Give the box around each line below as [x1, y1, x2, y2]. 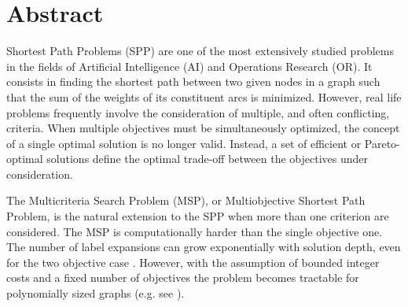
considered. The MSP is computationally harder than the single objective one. [6, 223, 383, 239]
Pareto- [364, 135, 400, 151]
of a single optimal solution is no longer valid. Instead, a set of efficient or [6, 135, 362, 151]
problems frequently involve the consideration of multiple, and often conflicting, [6, 104, 390, 120]
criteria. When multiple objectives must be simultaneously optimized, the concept [6, 120, 400, 136]
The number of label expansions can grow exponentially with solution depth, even [6, 239, 401, 255]
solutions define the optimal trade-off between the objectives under [46, 150, 368, 167]
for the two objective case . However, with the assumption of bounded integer [6, 253, 380, 270]
